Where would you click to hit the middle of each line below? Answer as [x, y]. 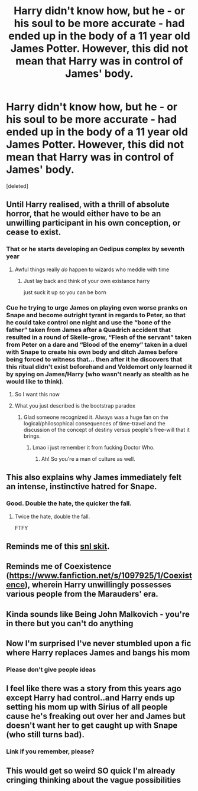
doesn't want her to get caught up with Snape [92, 726]
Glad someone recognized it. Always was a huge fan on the [96, 417]
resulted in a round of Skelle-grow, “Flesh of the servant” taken [99, 337]
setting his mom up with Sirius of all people [87, 707]
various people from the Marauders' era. [82, 594]
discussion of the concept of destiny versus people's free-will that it [107, 429]
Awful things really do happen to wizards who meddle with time [92, 269]
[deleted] [17, 186]
